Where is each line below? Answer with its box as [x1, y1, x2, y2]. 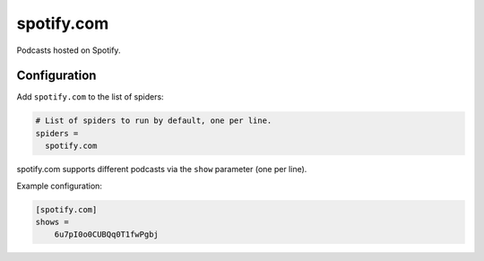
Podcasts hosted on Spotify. [16, 45, 121, 56]
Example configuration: [16, 180, 103, 191]
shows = [35, 216, 69, 227]
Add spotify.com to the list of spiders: [16, 91, 165, 102]
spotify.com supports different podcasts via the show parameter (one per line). [16, 164, 307, 175]
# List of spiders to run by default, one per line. [35, 116, 272, 126]
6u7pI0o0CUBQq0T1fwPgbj [54, 230, 159, 239]
